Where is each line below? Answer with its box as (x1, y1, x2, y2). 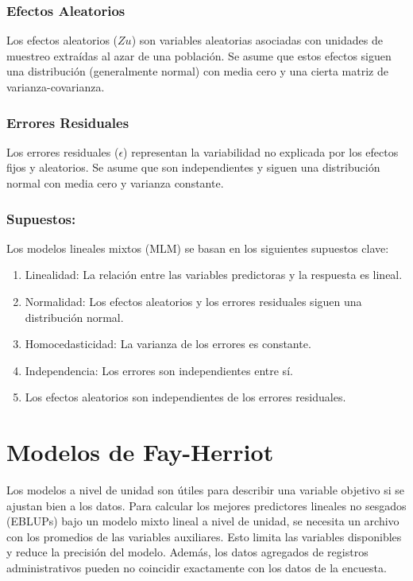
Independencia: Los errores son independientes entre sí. (25, 362, 293, 378)
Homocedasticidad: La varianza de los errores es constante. (25, 335, 311, 352)
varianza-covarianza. (6, 79, 105, 95)
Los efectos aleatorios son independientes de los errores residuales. (25, 389, 346, 405)
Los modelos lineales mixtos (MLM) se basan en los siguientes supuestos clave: (6, 239, 389, 256)
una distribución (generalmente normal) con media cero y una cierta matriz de (6, 63, 388, 79)
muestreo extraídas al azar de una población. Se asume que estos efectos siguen (6, 47, 392, 64)
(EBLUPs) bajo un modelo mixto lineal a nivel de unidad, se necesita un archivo (6, 513, 399, 529)
